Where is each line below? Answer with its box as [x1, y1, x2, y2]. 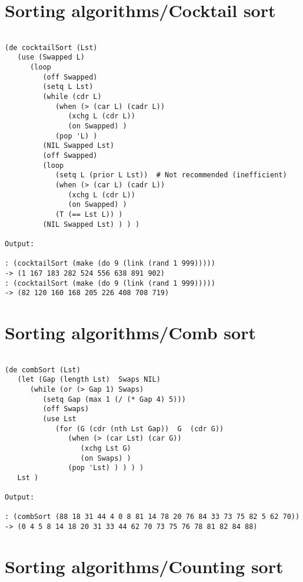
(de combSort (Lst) [5, 365, 81, 374]
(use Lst [42, 414, 76, 423]
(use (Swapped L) [17, 53, 85, 62]
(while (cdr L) [42, 92, 102, 101]
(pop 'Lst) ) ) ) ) [68, 464, 144, 472]
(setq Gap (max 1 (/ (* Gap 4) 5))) [42, 395, 186, 404]
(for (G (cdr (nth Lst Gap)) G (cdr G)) [55, 424, 224, 433]
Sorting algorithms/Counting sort [5, 554, 284, 578]
